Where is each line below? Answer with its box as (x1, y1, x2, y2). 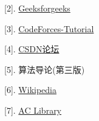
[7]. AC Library (4, 103, 62, 116)
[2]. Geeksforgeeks (4, 2, 70, 14)
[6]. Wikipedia (4, 83, 56, 96)
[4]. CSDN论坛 (4, 43, 60, 55)
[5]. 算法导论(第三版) (4, 63, 85, 75)
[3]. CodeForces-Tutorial (4, 22, 94, 35)
